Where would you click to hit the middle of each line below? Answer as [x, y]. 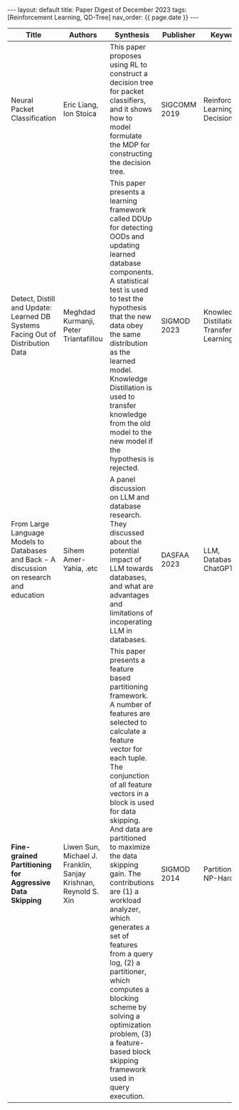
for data [123, 811]
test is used [129, 290]
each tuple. [128, 758]
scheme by [128, 1007]
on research [31, 577]
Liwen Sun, [81, 847]
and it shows [131, 109]
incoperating [131, 622]
